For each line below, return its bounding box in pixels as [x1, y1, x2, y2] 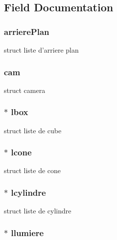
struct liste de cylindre [4, 206, 71, 216]
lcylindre [11, 186, 46, 198]
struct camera [4, 85, 46, 95]
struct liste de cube [4, 125, 62, 135]
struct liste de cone [4, 165, 61, 176]
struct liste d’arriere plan [4, 45, 79, 55]
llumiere [11, 226, 44, 239]
